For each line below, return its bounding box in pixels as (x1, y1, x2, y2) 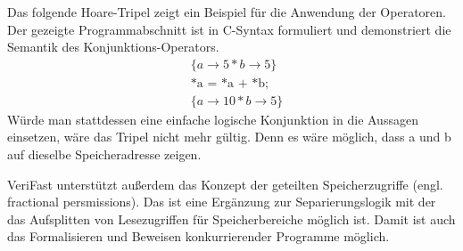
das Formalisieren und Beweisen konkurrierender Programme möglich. (7, 227, 390, 246)
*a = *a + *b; (190, 77, 269, 90)
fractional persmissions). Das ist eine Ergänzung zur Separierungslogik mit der (7, 192, 436, 211)
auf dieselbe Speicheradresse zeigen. (7, 145, 202, 164)
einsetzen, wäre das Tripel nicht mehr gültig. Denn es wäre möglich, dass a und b (7, 127, 451, 146)
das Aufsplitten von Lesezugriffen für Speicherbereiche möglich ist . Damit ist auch (7, 209, 456, 228)
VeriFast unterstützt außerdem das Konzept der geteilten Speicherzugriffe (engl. (7, 174, 443, 193)
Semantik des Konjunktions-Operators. (7, 37, 219, 56)
